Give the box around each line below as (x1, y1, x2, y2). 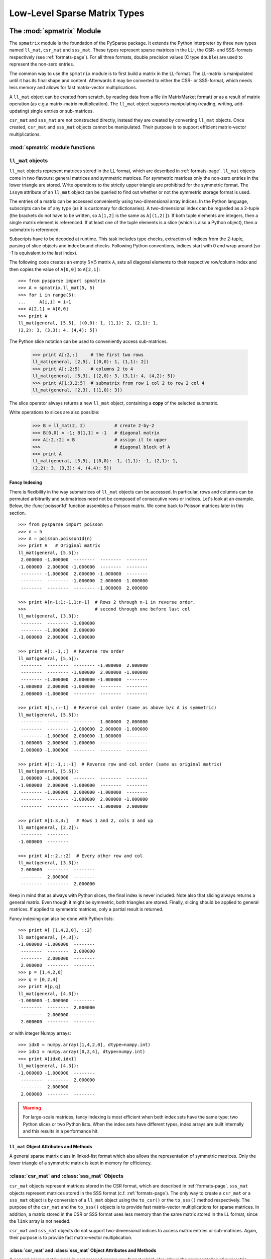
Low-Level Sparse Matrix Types (9, 8, 145, 19)
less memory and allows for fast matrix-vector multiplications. (9, 85, 138, 91)
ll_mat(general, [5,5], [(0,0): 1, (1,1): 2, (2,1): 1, (18, 320, 159, 326)
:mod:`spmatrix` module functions (9, 144, 95, 151)
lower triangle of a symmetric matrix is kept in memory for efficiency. (9, 1160, 152, 1166)
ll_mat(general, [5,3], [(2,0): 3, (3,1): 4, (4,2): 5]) (32, 373, 176, 379)
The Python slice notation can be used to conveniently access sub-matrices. (9, 338, 168, 344)
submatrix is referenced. (9, 227, 60, 233)
